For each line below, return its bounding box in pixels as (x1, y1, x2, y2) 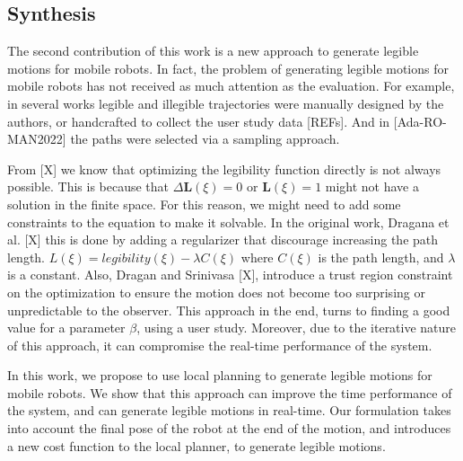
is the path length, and (318, 247, 444, 266)
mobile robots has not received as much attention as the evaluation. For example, (7, 76, 455, 95)
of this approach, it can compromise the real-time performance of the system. (7, 335, 432, 354)
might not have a (325, 177, 420, 196)
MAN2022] (7, 129, 66, 148)
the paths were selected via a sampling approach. (70, 129, 340, 148)
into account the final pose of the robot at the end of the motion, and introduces (7, 419, 451, 438)
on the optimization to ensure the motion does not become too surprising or (7, 282, 425, 301)
